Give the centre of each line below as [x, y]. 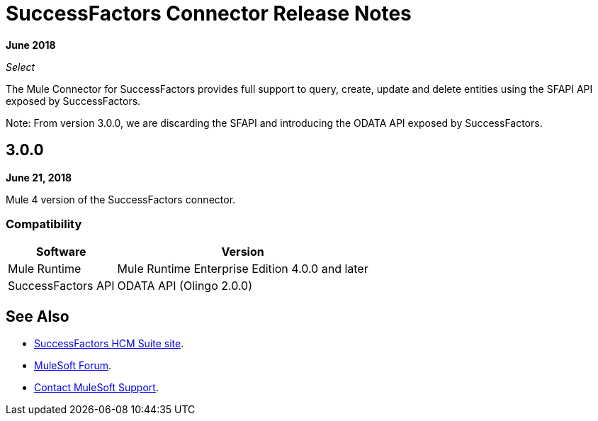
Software [61, 252]
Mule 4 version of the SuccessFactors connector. [121, 199]
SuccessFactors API [61, 286]
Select [21, 67]
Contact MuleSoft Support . [96, 388]
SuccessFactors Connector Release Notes [209, 13]
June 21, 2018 [39, 177]
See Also [38, 316]
